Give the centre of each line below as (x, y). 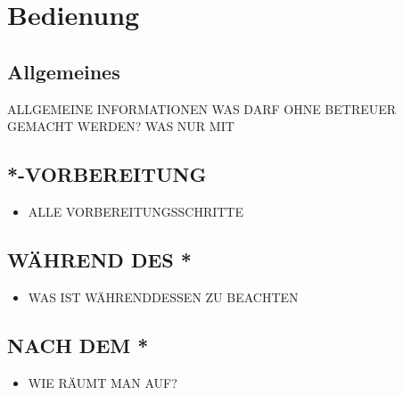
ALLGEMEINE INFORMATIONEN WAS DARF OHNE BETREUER (202, 108)
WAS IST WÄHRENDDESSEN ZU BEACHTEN (163, 296)
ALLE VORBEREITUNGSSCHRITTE (136, 211)
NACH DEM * (78, 345)
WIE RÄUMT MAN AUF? (103, 382)
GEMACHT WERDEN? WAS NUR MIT (121, 126)
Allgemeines (64, 71)
